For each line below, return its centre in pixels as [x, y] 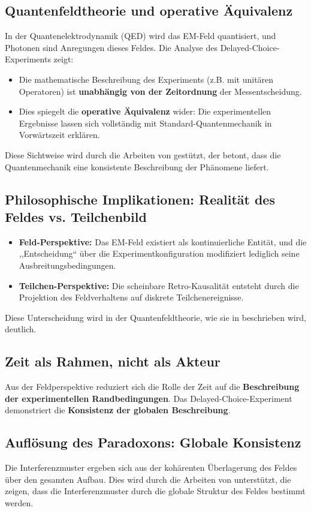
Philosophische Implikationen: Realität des [140, 199]
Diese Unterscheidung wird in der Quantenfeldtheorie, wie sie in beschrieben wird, [155, 317]
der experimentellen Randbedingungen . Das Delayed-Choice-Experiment [149, 398]
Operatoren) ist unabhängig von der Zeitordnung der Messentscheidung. [160, 91]
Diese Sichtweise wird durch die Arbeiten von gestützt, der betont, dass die [143, 154]
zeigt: [64, 59]
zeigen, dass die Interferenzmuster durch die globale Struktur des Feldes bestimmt [155, 491]
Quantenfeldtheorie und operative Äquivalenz [149, 10]
